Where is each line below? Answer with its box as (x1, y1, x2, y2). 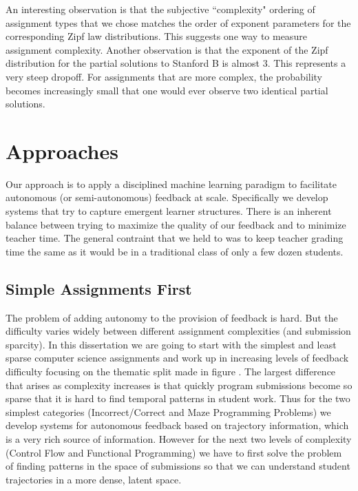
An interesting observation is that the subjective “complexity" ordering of (6, 2, 315, 16)
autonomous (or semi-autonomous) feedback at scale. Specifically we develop (6, 190, 328, 205)
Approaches (6, 136, 118, 165)
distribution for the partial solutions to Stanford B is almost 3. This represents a (6, 56, 346, 70)
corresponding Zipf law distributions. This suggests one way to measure (6, 29, 307, 43)
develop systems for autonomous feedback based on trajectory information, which (6, 418, 349, 432)
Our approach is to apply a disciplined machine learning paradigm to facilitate (6, 176, 337, 191)
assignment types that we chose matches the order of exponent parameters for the (6, 15, 351, 30)
